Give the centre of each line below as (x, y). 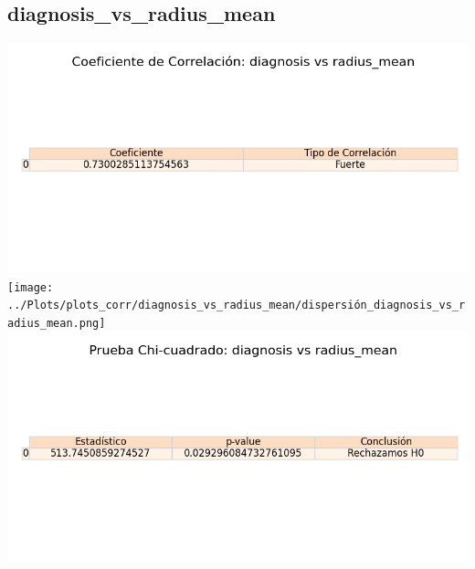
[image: (31, 287)
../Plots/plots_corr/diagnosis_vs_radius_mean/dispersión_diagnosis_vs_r (237, 306)
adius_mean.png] (57, 324)
